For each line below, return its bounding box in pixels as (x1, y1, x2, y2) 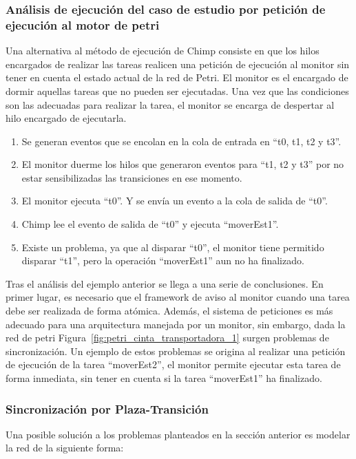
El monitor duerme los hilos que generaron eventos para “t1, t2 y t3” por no (21, 157, 344, 171)
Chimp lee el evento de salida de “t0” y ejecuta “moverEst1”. (21, 217, 279, 231)
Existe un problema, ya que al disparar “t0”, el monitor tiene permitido (21, 239, 324, 254)
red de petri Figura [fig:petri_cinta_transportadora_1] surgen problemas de (6, 330, 329, 345)
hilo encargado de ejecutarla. (6, 111, 127, 125)
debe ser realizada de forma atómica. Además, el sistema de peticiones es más (6, 303, 333, 318)
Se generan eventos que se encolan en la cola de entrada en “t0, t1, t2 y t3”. (21, 134, 342, 148)
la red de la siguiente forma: (6, 440, 124, 455)
